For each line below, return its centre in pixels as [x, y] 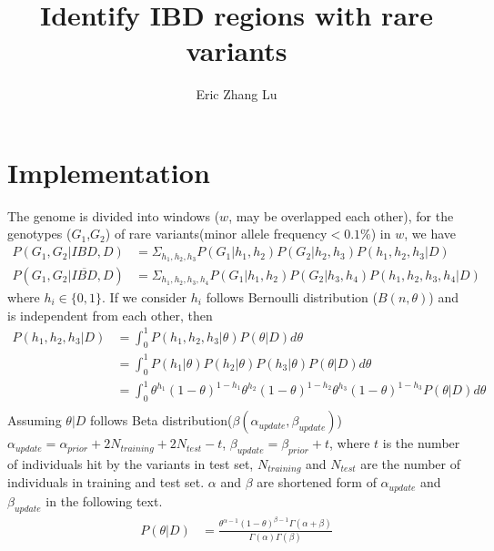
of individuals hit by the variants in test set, [131, 463]
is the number [421, 443]
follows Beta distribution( [161, 420]
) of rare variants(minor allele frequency [216, 234]
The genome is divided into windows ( [114, 215]
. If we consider [145, 296]
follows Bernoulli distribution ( [292, 296]
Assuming [35, 420]
